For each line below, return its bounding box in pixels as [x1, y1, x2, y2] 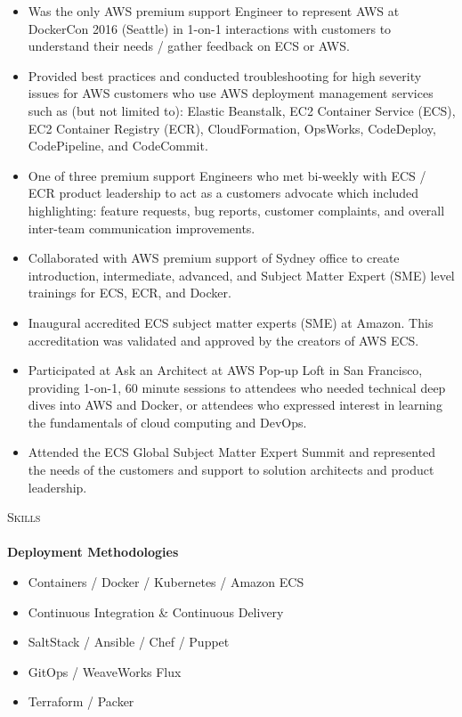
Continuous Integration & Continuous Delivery [28, 602, 284, 621]
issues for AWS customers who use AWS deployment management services [28, 84, 434, 102]
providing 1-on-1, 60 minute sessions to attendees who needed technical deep [28, 378, 446, 396]
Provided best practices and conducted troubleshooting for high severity [28, 66, 422, 85]
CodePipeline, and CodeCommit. [28, 136, 208, 155]
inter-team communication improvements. [28, 218, 255, 237]
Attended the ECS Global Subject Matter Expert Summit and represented [28, 443, 436, 461]
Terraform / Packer [28, 692, 134, 711]
